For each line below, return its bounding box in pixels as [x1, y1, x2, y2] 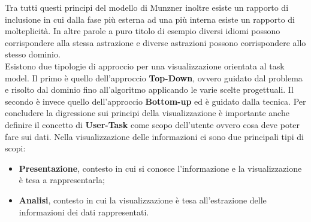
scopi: [5, 142, 26, 154]
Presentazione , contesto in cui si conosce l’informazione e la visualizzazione [19, 162, 302, 174]
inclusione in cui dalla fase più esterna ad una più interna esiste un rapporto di [5, 13, 295, 25]
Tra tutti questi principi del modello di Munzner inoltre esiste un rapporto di [5, 1, 289, 13]
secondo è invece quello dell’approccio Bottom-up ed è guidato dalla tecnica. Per [5, 95, 306, 107]
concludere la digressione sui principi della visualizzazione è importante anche [5, 107, 289, 119]
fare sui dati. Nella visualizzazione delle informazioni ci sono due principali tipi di [5, 130, 304, 142]
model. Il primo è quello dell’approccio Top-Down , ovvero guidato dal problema [5, 71, 303, 84]
